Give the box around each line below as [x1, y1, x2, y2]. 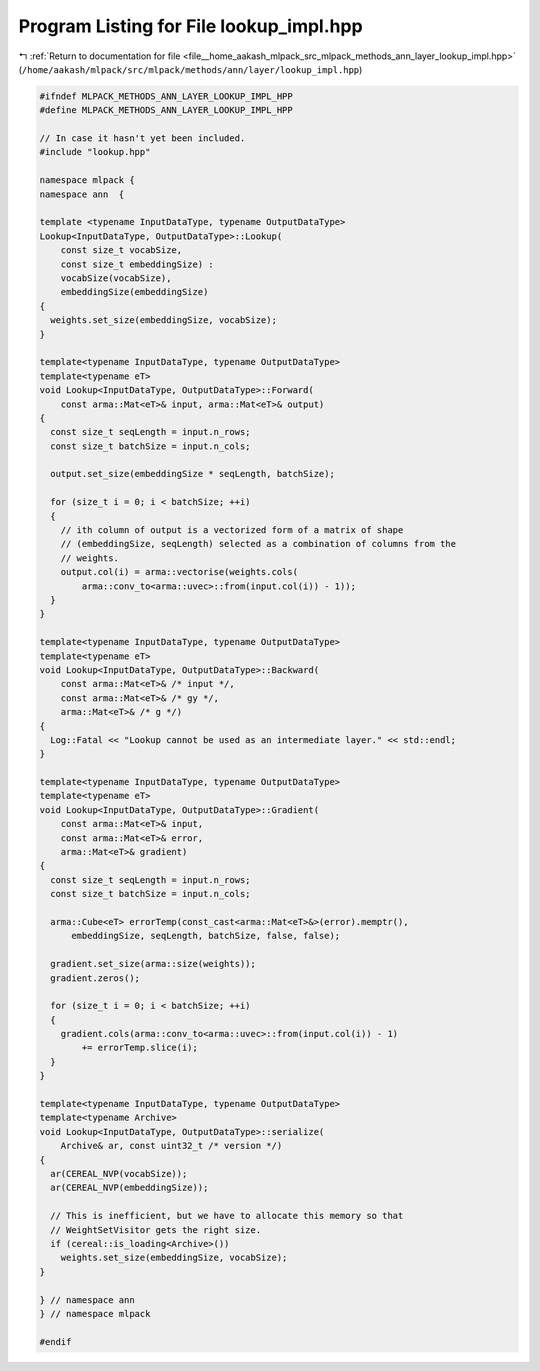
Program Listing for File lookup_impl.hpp [18, 15, 364, 37]
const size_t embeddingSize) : [60, 258, 214, 270]
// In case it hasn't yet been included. [39, 133, 246, 144]
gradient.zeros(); [50, 972, 140, 984]
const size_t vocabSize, [60, 245, 183, 256]
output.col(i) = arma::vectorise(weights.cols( [60, 566, 299, 578]
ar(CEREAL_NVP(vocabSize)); [50, 1168, 188, 1179]
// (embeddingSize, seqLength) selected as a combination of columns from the [60, 538, 457, 550]
